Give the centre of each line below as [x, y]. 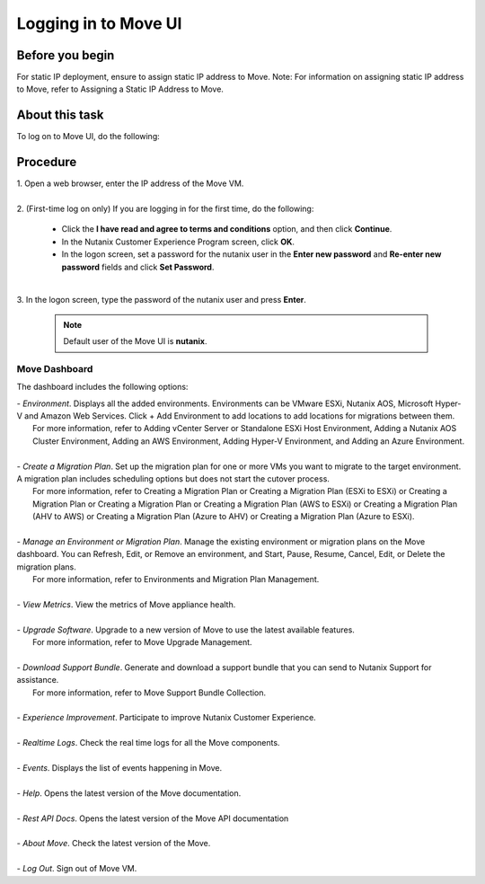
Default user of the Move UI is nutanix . [135, 341]
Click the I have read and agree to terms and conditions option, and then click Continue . [227, 229]
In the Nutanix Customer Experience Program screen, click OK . [178, 242]
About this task [60, 115]
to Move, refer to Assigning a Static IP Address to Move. [120, 89]
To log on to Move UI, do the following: [88, 137]
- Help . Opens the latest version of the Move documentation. [129, 793]
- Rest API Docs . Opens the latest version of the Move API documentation [153, 818]
